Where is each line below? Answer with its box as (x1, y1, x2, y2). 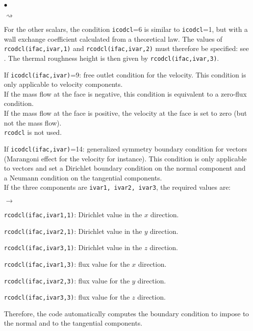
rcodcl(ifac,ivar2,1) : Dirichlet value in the (4, 226, 142, 236)
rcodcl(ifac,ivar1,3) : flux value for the (4, 258, 130, 269)
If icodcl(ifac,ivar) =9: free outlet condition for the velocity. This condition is (4, 69, 246, 79)
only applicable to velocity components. (4, 79, 123, 89)
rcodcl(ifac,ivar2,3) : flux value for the (4, 275, 130, 285)
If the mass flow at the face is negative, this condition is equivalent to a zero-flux (4, 88, 247, 99)
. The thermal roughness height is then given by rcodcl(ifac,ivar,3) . (4, 52, 219, 63)
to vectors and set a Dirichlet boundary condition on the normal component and (4, 163, 246, 173)
